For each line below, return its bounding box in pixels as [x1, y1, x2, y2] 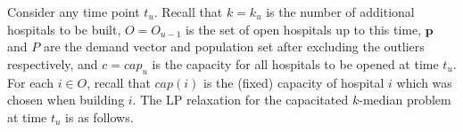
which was [396, 73, 452, 91]
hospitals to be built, [7, 19, 121, 38]
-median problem [359, 90, 451, 109]
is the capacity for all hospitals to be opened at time [152, 54, 439, 73]
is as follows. [65, 107, 134, 126]
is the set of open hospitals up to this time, [186, 19, 422, 38]
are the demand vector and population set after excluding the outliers [43, 37, 425, 56]
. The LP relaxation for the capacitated [132, 90, 349, 109]
